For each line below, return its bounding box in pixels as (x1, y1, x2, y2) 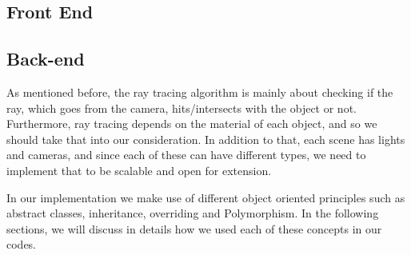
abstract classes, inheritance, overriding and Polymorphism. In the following (6, 205, 379, 221)
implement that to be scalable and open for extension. (6, 161, 272, 178)
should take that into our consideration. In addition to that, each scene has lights (6, 130, 405, 147)
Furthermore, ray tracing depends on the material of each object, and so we (6, 115, 377, 132)
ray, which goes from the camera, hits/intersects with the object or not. (6, 99, 357, 116)
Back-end (6, 46, 85, 71)
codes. (6, 236, 37, 253)
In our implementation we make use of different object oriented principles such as (6, 189, 405, 205)
